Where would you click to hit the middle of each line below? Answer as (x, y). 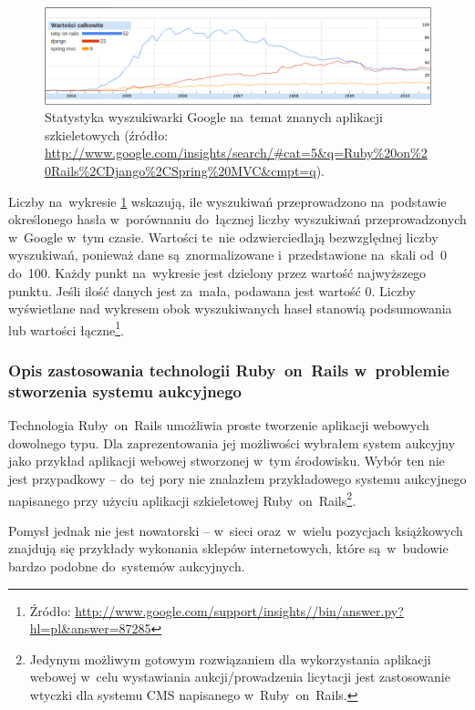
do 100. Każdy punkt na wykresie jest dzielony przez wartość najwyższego (217, 272)
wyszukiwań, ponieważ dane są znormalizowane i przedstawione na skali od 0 (228, 255)
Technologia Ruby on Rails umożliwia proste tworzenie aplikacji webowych (219, 425)
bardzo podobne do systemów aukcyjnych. (127, 566)
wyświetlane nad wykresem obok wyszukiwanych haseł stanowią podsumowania (230, 309)
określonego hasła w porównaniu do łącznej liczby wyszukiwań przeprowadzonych (237, 219)
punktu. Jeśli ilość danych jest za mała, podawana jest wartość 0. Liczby (212, 290)
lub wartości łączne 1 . (66, 328)
